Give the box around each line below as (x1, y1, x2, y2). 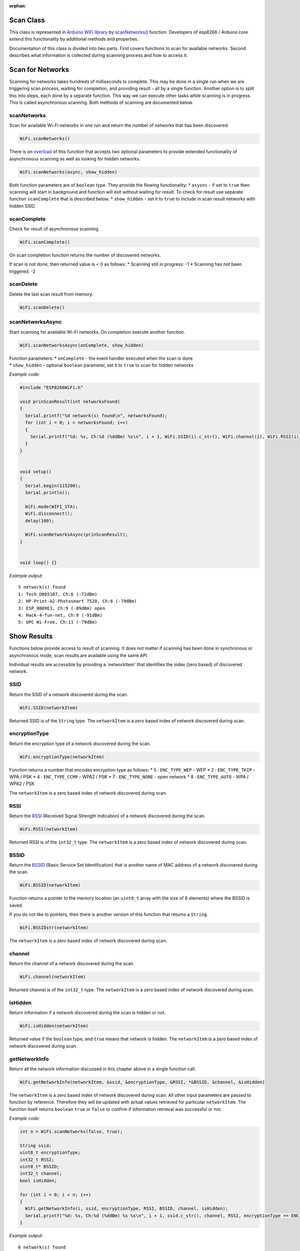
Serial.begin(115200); (25, 483, 81, 488)
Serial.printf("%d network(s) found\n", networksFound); (25, 413, 167, 418)
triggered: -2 (9, 268, 35, 274)
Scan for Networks (9, 65, 69, 74)
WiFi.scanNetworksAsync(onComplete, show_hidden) (19, 342, 144, 348)
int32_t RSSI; (19, 1156, 54, 1162)
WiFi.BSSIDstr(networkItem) (19, 925, 88, 931)
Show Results (9, 632, 53, 641)
